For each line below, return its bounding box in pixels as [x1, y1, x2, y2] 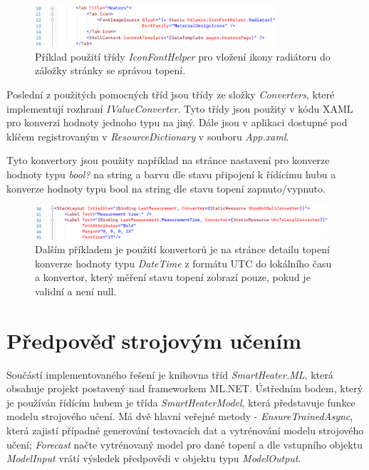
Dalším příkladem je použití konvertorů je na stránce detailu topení [35, 242, 330, 257]
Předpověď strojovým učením [6, 325, 302, 354]
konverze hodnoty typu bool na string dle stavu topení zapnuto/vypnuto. [6, 180, 326, 195]
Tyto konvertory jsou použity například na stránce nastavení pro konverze [6, 153, 330, 168]
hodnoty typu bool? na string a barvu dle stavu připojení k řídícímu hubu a [6, 167, 336, 181]
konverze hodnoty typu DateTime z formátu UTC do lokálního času [35, 255, 332, 270]
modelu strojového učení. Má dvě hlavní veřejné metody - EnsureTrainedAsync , [6, 409, 353, 424]
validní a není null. [35, 283, 117, 298]
